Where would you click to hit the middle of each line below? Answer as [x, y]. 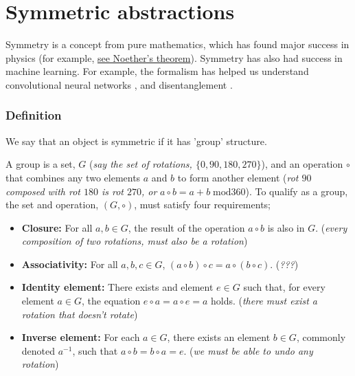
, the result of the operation [186, 227]
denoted [38, 350]
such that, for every [284, 287]
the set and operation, [52, 204]
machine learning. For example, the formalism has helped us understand [157, 71]
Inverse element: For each [81, 337]
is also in [286, 227]
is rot [113, 191]
